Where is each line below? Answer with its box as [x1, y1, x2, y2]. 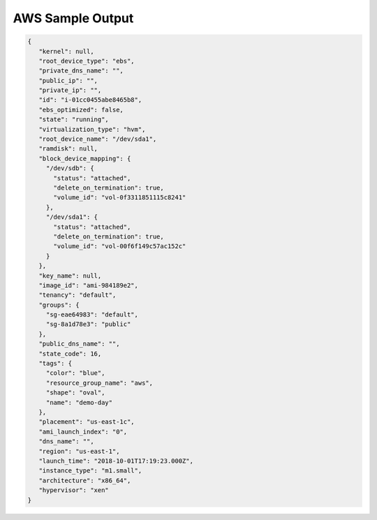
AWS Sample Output [13, 10, 134, 26]
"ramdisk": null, [38, 145, 98, 153]
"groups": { [38, 300, 80, 309]
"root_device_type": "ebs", [38, 56, 135, 65]
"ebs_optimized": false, [38, 105, 124, 114]
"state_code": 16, [38, 349, 102, 358]
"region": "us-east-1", [38, 447, 120, 455]
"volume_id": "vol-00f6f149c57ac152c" [53, 243, 186, 250]
